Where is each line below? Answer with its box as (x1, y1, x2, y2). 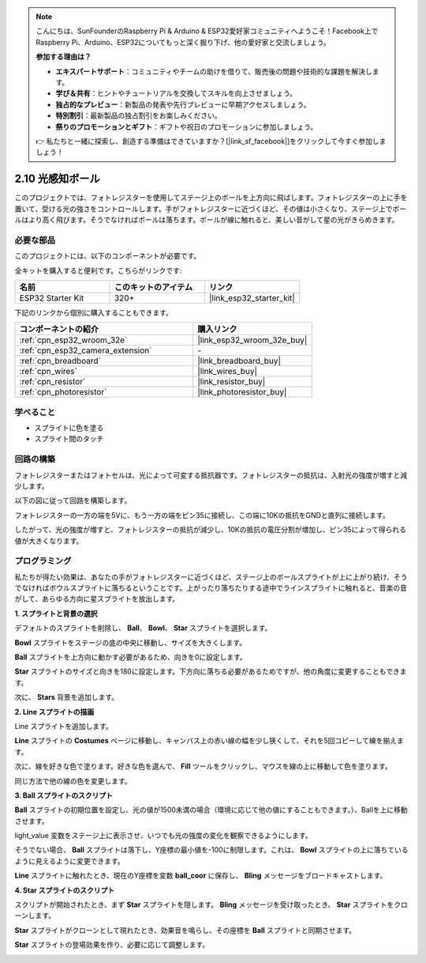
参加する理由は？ (35, 52, 92, 62)
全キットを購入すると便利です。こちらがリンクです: (14, 266, 182, 275)
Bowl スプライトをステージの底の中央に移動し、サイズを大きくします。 (14, 637, 247, 648)
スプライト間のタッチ (34, 434, 104, 444)
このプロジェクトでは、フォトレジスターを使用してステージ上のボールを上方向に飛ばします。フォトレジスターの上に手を (14, 193, 408, 202)
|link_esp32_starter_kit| (209, 293, 295, 304)
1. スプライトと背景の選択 (14, 609, 98, 618)
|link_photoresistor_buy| (197, 387, 287, 398)
